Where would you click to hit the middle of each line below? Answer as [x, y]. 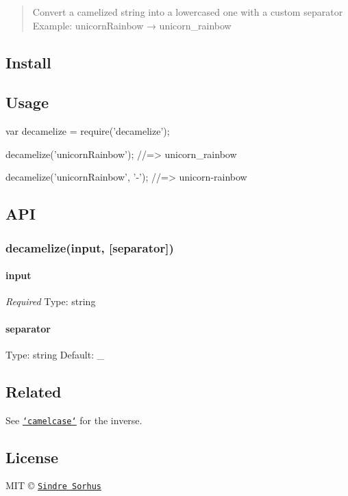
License [32, 457]
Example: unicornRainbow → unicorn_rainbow [132, 25]
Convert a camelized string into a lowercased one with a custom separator [188, 12]
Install [28, 62]
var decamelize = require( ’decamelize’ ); [88, 131]
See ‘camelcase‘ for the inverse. [74, 420]
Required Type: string [51, 301]
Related [34, 391]
